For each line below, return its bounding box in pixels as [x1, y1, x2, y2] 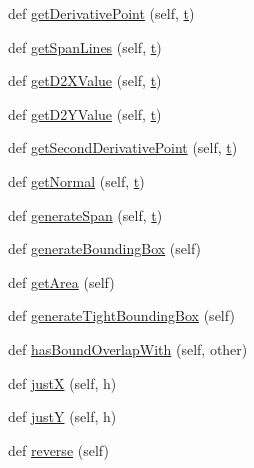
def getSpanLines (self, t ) [8, 36, 162, 57]
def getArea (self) [8, 271, 115, 292]
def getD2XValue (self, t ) [8, 70, 162, 91]
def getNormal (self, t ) [8, 170, 145, 191]
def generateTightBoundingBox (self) [8, 305, 235, 326]
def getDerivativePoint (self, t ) [8, 3, 195, 23]
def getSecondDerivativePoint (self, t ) [8, 137, 238, 158]
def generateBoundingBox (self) [8, 238, 202, 259]
